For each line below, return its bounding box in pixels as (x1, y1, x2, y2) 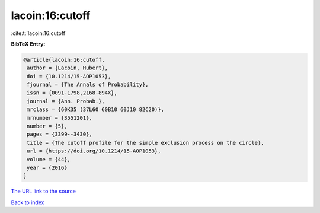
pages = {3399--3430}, (27, 131, 93, 138)
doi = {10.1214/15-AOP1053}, (27, 73, 111, 80)
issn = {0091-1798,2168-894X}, (27, 90, 118, 96)
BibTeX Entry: (11, 40, 46, 47)
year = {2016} (27, 164, 68, 171)
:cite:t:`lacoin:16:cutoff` (11, 30, 68, 37)
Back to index (11, 199, 44, 206)
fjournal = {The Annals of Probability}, (27, 81, 149, 88)
